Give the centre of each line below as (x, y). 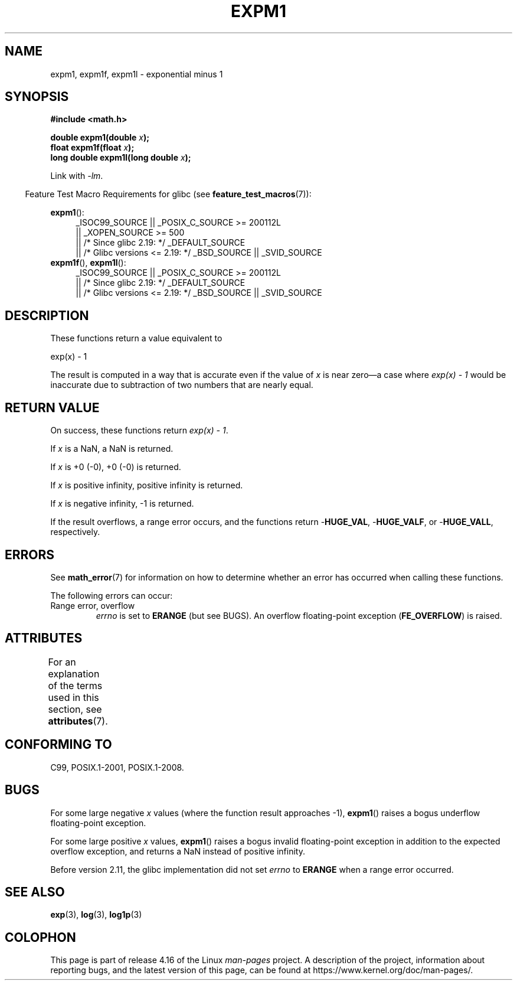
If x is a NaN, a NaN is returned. (112, 449)
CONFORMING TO (58, 745)
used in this (73, 697)
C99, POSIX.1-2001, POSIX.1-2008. (117, 767)
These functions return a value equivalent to (136, 338)
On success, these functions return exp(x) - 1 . (139, 430)
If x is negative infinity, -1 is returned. (122, 504)
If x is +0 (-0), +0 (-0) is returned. (116, 467)
